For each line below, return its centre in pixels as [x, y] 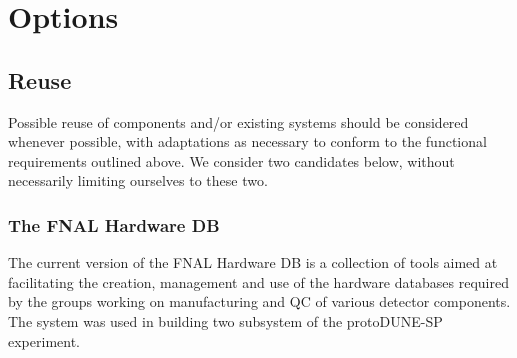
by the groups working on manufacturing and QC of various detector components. [259, 301]
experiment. [44, 340]
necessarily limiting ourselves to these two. [138, 180]
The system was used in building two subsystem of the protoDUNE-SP [225, 320]
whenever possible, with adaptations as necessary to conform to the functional [247, 141]
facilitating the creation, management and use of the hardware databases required [258, 281]
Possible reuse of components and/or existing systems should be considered [238, 121]
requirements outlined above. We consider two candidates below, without [231, 160]
